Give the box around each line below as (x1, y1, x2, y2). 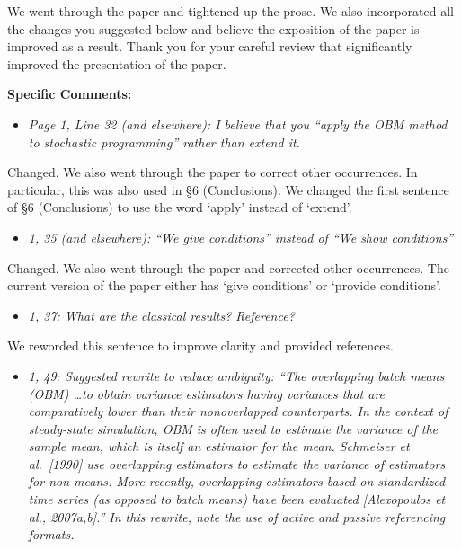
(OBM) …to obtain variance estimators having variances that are (28, 384, 386, 403)
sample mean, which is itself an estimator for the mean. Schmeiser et (28, 437, 410, 456)
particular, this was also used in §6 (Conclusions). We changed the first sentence (7, 180, 449, 199)
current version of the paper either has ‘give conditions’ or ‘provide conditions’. (7, 276, 441, 295)
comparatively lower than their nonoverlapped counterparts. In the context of (28, 402, 448, 421)
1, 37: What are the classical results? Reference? (28, 305, 295, 324)
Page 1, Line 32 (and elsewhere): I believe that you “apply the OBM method (28, 114, 448, 133)
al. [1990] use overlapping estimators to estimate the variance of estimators (28, 454, 446, 473)
